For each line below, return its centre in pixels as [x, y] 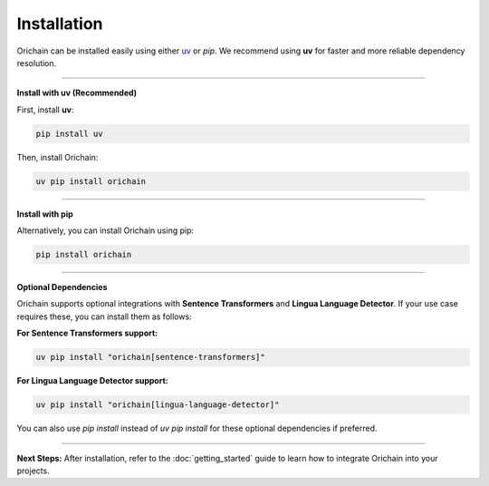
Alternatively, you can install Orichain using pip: [105, 230]
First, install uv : [45, 110]
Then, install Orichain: [58, 157]
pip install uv [69, 133]
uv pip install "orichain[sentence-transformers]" [151, 357]
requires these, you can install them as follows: [104, 316]
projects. [33, 471]
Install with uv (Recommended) [77, 93]
